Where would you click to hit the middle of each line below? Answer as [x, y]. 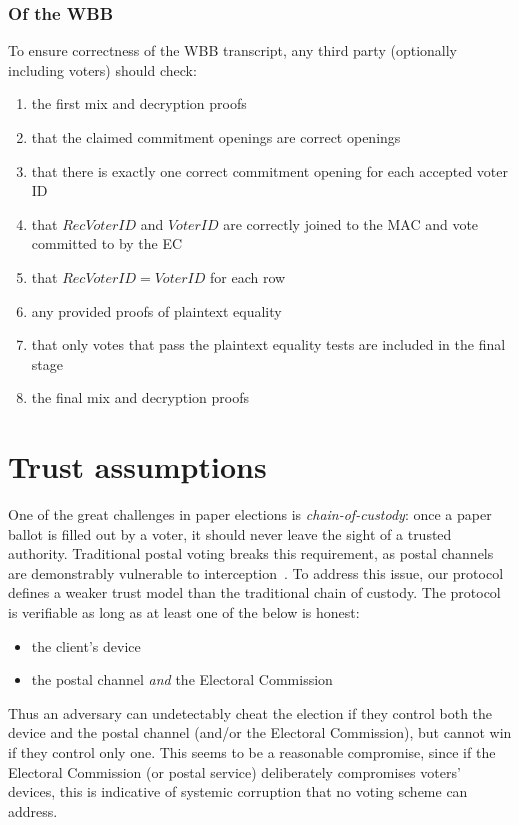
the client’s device [86, 645]
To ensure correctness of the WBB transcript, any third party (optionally [232, 50]
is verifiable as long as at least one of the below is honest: [184, 612]
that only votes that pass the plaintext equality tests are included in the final [268, 344]
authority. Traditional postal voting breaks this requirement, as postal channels [251, 553]
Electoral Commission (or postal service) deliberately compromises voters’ [234, 771]
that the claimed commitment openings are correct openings [216, 137]
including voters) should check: [102, 69]
